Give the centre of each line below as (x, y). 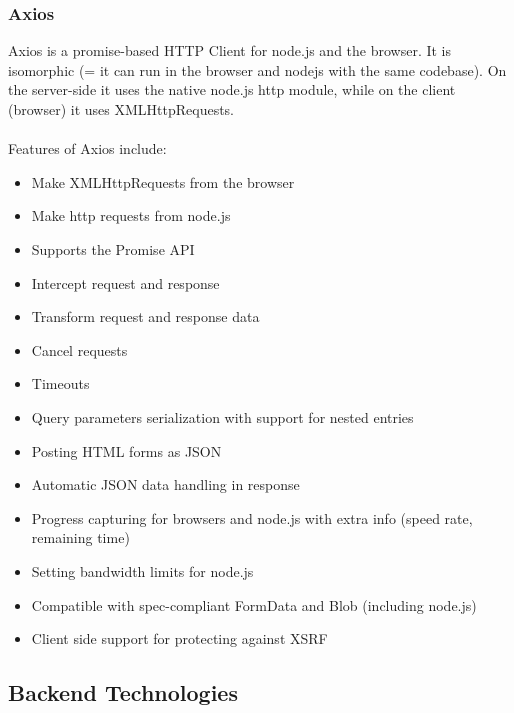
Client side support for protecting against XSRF (179, 638)
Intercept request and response (125, 282)
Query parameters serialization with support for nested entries (222, 416)
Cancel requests (79, 349)
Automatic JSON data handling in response (165, 484)
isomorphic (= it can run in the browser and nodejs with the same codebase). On (257, 69)
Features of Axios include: (87, 148)
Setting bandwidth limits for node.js (142, 570)
